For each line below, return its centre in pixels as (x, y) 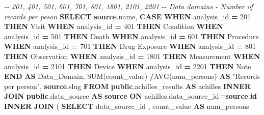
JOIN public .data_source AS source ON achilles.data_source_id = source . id (131, 96)
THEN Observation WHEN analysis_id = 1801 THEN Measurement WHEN (132, 56)
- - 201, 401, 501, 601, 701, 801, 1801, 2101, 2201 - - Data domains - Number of (129, 6)
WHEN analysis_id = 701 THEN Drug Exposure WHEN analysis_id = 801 (130, 46)
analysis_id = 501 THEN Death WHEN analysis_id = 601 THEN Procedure (131, 36)
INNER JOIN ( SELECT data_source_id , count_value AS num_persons (127, 106)
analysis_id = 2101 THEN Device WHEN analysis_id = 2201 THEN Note (128, 66)
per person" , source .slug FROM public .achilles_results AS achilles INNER (127, 86)
